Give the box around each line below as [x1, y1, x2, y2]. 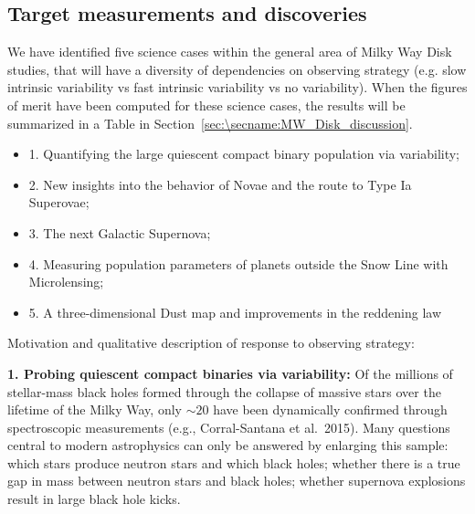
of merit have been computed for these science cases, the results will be [7, 95, 406, 114]
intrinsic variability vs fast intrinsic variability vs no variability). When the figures [7, 78, 468, 97]
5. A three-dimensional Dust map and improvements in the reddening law [28, 302, 442, 321]
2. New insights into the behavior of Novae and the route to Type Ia [28, 174, 412, 194]
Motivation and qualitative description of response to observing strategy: [7, 333, 415, 352]
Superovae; [28, 193, 90, 212]
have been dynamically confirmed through [213, 400, 448, 419]
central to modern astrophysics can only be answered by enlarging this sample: [7, 435, 449, 455]
